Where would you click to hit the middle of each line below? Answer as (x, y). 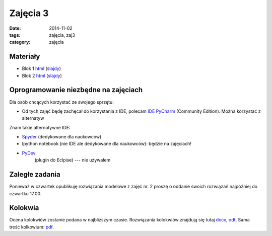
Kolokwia (24, 208)
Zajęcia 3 (29, 13)
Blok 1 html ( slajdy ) (42, 68)
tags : (15, 35)
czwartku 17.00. (25, 193)
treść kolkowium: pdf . (31, 227)
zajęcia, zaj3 (62, 35)
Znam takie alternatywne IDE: (40, 127)
